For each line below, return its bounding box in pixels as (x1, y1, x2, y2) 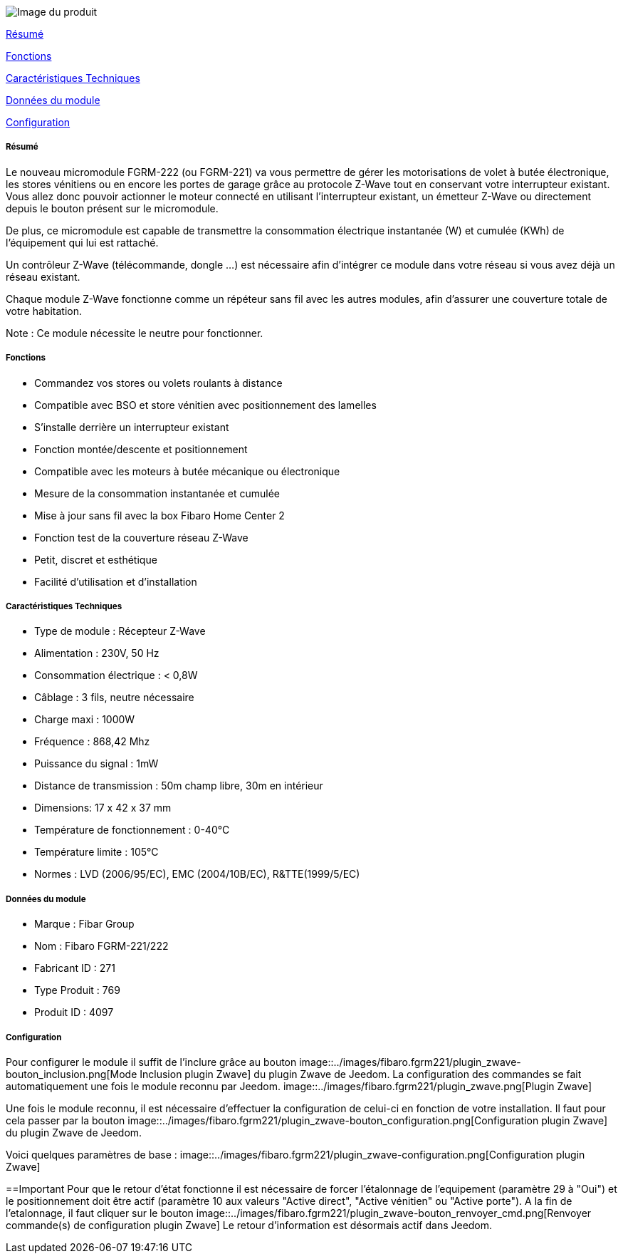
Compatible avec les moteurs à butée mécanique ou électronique (34, 465, 340, 477)
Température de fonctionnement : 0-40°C (34, 824, 230, 836)
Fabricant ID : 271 (34, 962, 115, 975)
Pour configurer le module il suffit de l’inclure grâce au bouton (6, 1055, 297, 1068)
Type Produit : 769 (34, 984, 120, 997)
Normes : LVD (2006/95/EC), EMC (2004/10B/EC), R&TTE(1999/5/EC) (34, 868, 360, 881)
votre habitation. (6, 304, 82, 317)
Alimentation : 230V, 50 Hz (34, 647, 159, 660)
